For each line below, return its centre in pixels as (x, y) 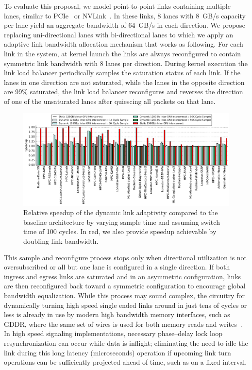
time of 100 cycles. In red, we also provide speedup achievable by (120, 231)
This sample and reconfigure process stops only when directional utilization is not (126, 257)
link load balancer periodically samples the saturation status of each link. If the (122, 73)
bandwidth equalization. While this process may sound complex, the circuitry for (124, 295)
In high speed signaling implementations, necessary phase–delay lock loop (113, 333)
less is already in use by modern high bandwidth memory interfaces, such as (117, 314)
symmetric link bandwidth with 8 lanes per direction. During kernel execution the (126, 63)
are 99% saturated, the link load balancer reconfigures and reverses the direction (124, 92)
